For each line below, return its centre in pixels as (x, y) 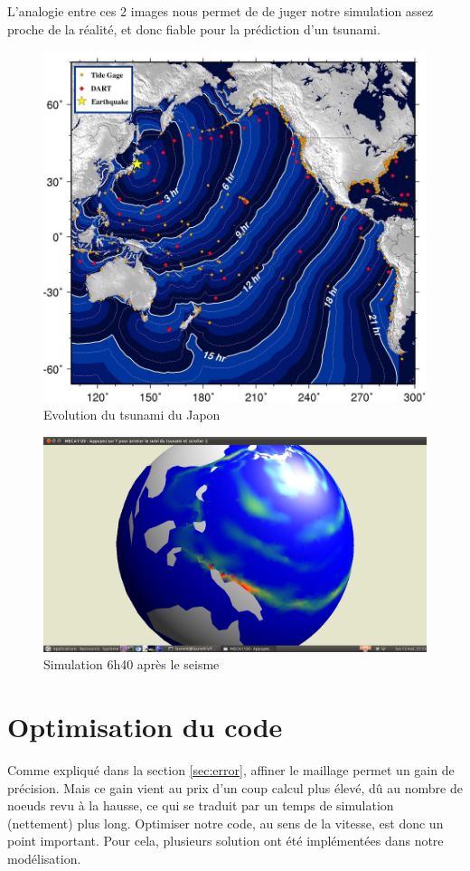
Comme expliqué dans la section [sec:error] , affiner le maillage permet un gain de (231, 769)
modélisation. (44, 858)
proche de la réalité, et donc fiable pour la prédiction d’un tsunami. (194, 28)
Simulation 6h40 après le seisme (132, 664)
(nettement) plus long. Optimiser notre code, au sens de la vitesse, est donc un (226, 823)
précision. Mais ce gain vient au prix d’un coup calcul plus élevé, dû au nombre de (235, 787)
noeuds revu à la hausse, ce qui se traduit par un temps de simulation (201, 805)
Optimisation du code (145, 727)
